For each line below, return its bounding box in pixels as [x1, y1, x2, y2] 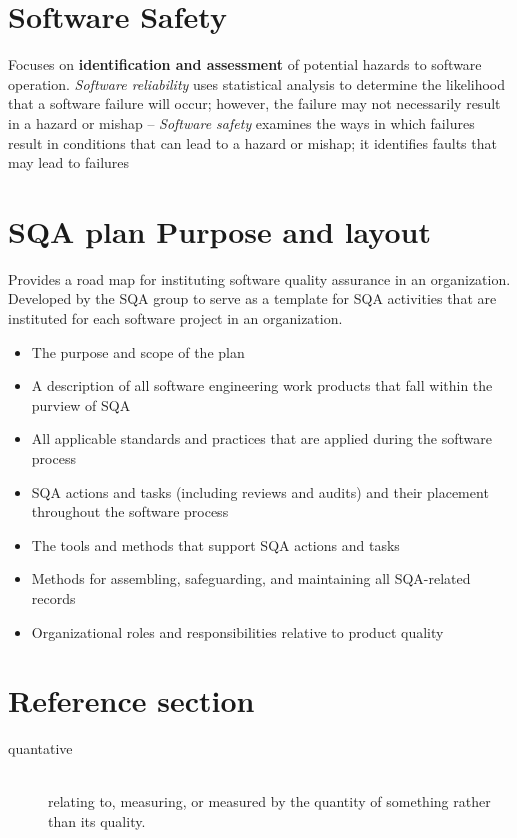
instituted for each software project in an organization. [8, 308, 343, 328]
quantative [8, 738, 73, 759]
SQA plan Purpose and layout [8, 210, 431, 251]
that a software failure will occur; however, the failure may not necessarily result [8, 93, 501, 114]
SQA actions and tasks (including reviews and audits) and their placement [31, 481, 489, 502]
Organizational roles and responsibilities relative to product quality [31, 621, 444, 642]
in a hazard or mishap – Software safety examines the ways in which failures [8, 112, 475, 133]
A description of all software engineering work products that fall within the [31, 375, 493, 396]
